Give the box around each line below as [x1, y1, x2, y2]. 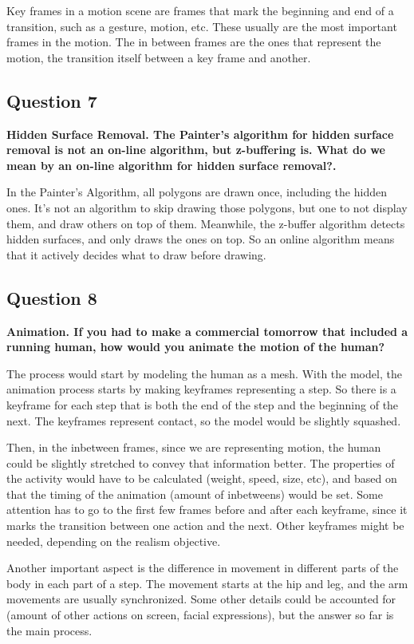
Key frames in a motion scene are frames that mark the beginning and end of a [6, 2, 394, 18]
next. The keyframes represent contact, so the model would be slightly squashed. [6, 412, 401, 429]
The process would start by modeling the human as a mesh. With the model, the [6, 365, 402, 381]
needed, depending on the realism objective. [6, 532, 221, 549]
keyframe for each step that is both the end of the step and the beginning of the [6, 396, 399, 413]
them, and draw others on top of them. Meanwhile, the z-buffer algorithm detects [6, 215, 405, 231]
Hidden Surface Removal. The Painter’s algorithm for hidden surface [6, 125, 394, 142]
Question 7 [6, 88, 97, 113]
